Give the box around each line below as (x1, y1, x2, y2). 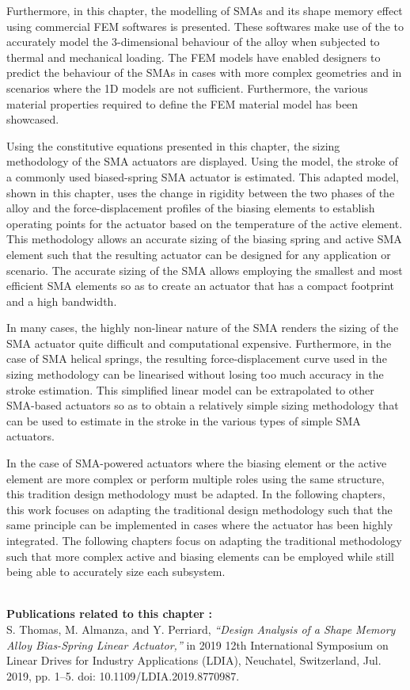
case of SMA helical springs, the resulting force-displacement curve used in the (6, 350, 387, 367)
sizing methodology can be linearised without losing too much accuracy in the (6, 366, 384, 383)
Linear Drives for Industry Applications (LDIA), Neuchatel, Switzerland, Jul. (6, 652, 382, 669)
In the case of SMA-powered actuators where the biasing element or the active (6, 455, 387, 471)
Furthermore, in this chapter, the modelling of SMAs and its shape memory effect (6, 2, 403, 18)
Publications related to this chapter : (6, 605, 213, 622)
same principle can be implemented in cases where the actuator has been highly (6, 517, 393, 533)
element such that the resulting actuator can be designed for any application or (6, 246, 391, 262)
